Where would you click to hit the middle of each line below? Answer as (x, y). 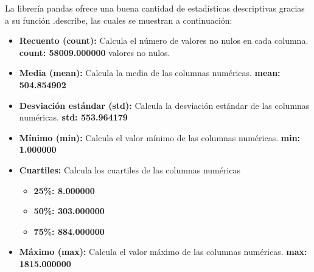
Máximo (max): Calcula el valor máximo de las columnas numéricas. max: (163, 252)
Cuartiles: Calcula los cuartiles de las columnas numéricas (130, 169)
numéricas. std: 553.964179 (73, 117)
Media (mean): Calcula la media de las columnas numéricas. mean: (150, 73)
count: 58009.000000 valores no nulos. (95, 52)
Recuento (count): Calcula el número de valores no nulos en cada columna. (164, 40)
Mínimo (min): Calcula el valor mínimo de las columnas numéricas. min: (160, 137)
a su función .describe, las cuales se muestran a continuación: (119, 20)
